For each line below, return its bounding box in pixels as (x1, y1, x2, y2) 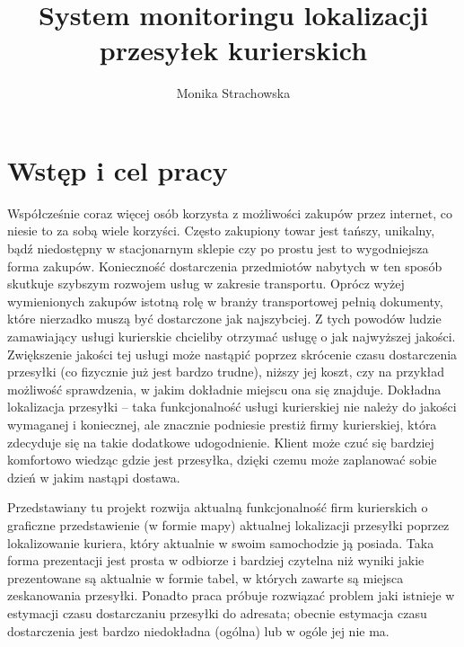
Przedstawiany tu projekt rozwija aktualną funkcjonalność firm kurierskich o (7, 498, 428, 517)
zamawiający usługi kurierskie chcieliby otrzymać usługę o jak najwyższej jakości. (7, 327, 456, 345)
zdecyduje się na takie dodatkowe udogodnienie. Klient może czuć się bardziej (7, 432, 434, 451)
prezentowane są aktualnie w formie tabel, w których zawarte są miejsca (7, 568, 404, 587)
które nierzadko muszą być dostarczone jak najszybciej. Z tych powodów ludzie (7, 309, 442, 328)
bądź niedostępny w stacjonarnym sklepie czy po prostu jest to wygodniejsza (7, 239, 429, 258)
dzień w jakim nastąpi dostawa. (7, 467, 180, 486)
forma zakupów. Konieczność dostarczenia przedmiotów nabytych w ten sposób (7, 256, 442, 275)
